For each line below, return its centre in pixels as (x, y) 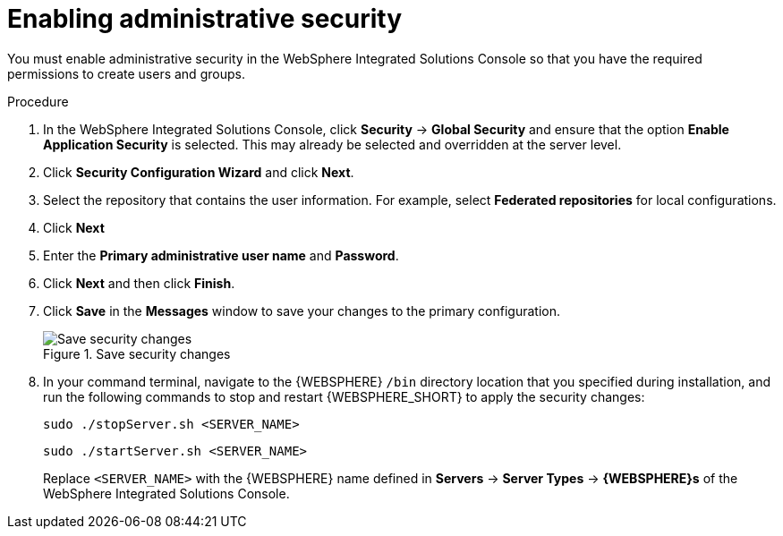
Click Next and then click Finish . (139, 283)
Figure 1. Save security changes (137, 353)
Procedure (38, 101)
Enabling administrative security (205, 19)
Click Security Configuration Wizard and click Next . (199, 172)
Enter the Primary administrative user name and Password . (221, 255)
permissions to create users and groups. (126, 73)
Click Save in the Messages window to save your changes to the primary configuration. (302, 311)
